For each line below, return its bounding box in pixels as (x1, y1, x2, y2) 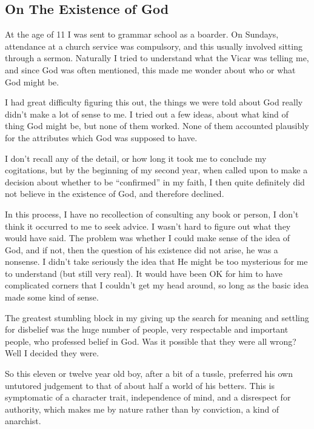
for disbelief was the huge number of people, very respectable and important (5, 323, 289, 336)
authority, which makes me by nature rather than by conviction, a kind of (5, 402, 279, 415)
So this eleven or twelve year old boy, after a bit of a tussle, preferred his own (5, 367, 293, 380)
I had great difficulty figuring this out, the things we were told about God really (5, 96, 303, 108)
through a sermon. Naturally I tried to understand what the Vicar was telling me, (5, 52, 309, 64)
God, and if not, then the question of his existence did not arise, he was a (5, 243, 278, 256)
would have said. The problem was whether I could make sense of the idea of (5, 231, 290, 244)
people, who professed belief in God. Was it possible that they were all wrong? (5, 334, 296, 347)
